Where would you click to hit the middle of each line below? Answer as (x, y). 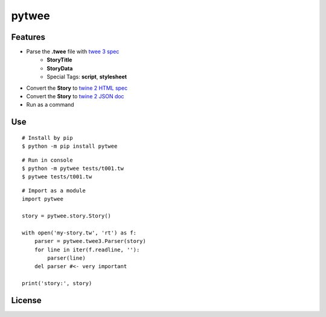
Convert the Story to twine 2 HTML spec (77, 88)
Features (28, 37)
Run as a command (50, 105)
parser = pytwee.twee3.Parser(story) (90, 241)
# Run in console (47, 160)
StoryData (60, 68)
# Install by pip (47, 138)
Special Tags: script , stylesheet (87, 77)
